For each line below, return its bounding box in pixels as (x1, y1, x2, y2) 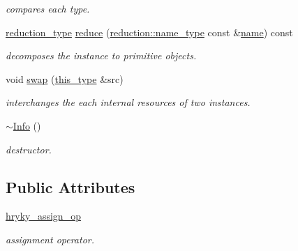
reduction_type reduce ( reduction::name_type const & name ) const (6, 24, 293, 39)
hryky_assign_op (6, 208, 81, 223)
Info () (13, 118, 41, 132)
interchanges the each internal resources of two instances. (6, 95, 251, 109)
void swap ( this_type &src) (6, 71, 124, 86)
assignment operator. (6, 231, 95, 246)
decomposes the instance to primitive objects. (6, 48, 197, 63)
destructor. (6, 142, 52, 156)
